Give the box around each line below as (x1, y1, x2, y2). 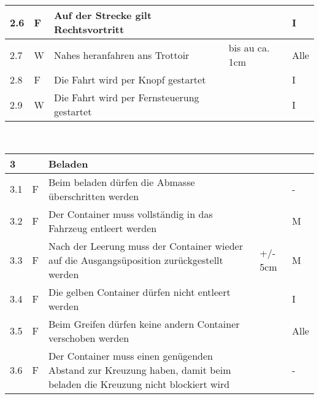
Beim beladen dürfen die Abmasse (48, 174, 195, 189)
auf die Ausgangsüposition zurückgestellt (48, 252, 223, 267)
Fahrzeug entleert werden (48, 220, 157, 235)
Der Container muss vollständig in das (48, 206, 213, 221)
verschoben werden (48, 330, 129, 345)
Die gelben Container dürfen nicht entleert (48, 284, 231, 299)
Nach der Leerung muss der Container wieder (48, 238, 243, 253)
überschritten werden (48, 188, 139, 203)
